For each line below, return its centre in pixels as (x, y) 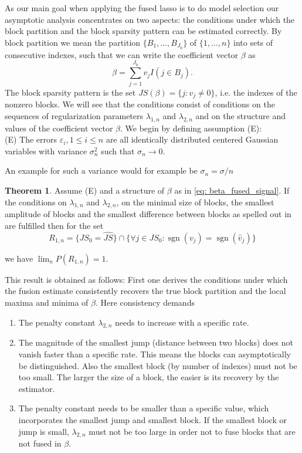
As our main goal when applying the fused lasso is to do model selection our (142, 8)
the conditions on (36, 202)
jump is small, (44, 431)
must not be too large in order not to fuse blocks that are (192, 431)
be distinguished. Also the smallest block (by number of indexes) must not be (158, 365)
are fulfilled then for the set (54, 225)
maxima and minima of (47, 302)
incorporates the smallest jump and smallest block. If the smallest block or (152, 419)
